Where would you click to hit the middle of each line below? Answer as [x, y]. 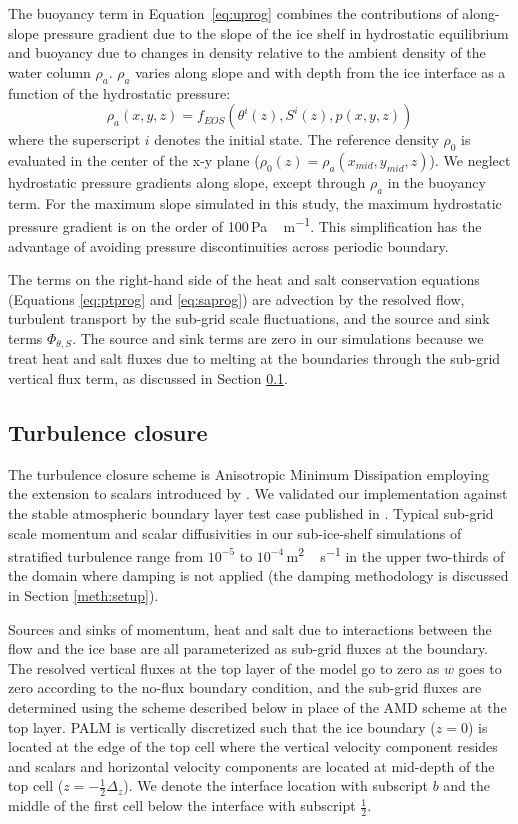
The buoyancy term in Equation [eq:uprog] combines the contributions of [233, 13]
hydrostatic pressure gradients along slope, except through [187, 181]
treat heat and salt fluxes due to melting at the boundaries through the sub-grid [254, 358]
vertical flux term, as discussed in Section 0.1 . [148, 378]
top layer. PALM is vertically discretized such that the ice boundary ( [222, 726]
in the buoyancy [436, 181]
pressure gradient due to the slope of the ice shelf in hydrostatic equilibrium [276, 32]
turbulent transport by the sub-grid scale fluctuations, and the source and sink [249, 318]
